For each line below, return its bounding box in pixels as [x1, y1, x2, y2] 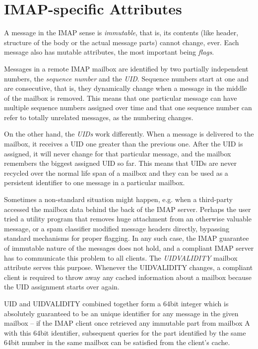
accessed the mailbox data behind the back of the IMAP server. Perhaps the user [4, 204, 251, 214]
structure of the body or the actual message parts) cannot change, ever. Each [4, 37, 239, 47]
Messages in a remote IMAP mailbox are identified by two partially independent [4, 63, 249, 73]
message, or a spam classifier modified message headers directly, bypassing [4, 223, 229, 233]
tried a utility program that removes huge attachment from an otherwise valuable [4, 213, 252, 224]
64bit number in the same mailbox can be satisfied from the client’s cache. [4, 337, 230, 348]
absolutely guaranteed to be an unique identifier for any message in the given [4, 308, 239, 318]
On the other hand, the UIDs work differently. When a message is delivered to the [4, 129, 254, 139]
